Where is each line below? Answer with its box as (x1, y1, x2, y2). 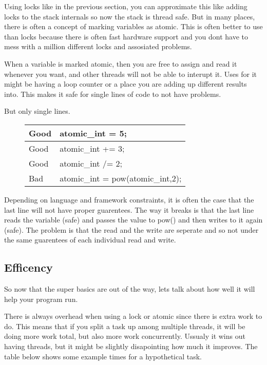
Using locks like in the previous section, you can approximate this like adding (4, 1, 247, 11)
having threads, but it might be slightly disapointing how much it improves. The (4, 341, 258, 352)
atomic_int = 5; (60, 127, 127, 139)
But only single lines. (4, 106, 70, 116)
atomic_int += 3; (60, 142, 125, 154)
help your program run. (4, 293, 78, 304)
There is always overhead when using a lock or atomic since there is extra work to (4, 311, 262, 321)
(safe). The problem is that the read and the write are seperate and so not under (4, 224, 259, 235)
